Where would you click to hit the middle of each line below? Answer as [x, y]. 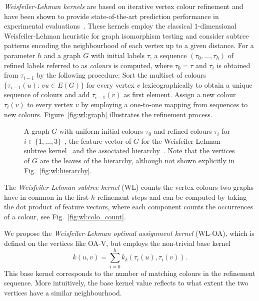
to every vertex [50, 104]
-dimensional [217, 26]
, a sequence [168, 55]
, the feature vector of [98, 140]
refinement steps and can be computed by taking [172, 197]
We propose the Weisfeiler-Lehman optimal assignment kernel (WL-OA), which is [129, 233]
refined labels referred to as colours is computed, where [88, 65]
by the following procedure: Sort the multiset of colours [121, 75]
